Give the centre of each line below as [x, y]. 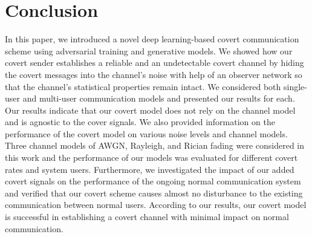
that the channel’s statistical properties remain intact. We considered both [143, 86]
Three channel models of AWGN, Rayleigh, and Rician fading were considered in [155, 145]
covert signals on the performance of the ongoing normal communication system [153, 181]
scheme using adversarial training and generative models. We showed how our [149, 50]
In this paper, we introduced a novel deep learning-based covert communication [152, 39]
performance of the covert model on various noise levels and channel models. [146, 133]
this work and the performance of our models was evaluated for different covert [151, 157]
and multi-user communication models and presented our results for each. [159, 98]
